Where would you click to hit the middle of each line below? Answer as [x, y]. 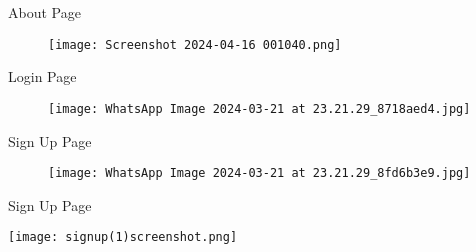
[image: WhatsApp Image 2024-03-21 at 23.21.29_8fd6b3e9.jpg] [259, 173]
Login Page [42, 76]
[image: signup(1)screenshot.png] [123, 237]
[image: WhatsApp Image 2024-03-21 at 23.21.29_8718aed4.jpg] [259, 108]
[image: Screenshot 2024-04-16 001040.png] [195, 44]
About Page [44, 12]
